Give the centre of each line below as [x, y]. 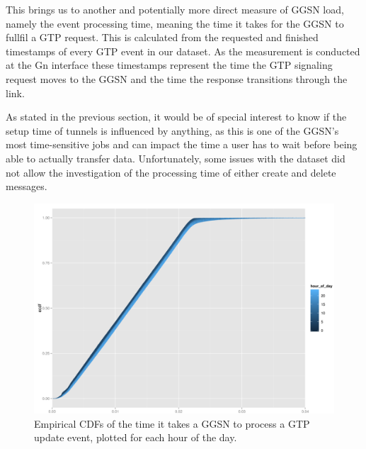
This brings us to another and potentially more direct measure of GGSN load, [175, 9]
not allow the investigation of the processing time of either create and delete [171, 172]
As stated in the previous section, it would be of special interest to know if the [176, 117]
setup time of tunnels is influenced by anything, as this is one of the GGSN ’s [172, 130]
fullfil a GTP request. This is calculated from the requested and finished [162, 37]
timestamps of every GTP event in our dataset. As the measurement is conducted [183, 51]
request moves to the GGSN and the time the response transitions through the [177, 78]
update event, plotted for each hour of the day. [136, 437]
